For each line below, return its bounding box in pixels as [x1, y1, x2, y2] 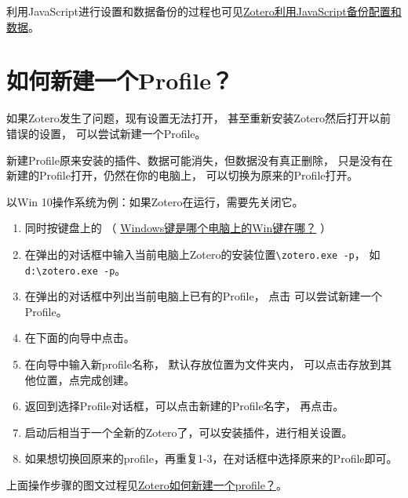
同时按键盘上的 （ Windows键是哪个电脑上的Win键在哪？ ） [24, 220, 331, 236]
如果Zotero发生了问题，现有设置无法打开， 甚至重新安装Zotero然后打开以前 [6, 110, 392, 126]
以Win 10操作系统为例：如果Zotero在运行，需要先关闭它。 [6, 193, 304, 209]
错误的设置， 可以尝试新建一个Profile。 [6, 125, 206, 141]
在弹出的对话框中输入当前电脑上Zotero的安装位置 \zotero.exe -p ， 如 [24, 245, 381, 262]
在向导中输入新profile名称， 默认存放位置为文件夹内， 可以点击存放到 [24, 355, 381, 372]
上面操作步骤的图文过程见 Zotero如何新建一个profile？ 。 [6, 476, 287, 493]
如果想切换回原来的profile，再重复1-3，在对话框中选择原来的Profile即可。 [24, 450, 398, 467]
